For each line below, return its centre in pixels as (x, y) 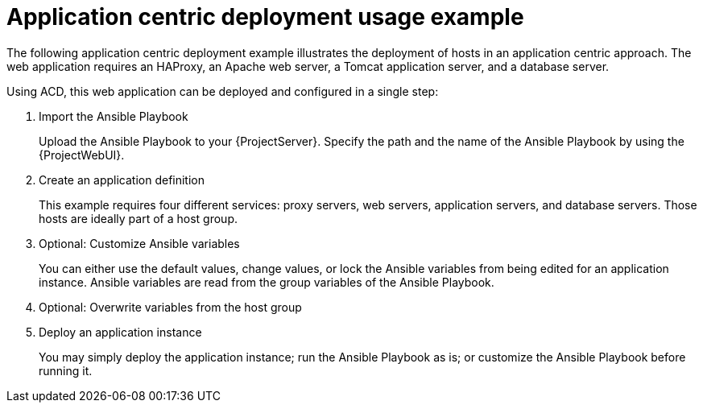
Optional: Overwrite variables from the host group (170, 307)
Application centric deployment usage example (265, 17)
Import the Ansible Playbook (114, 116)
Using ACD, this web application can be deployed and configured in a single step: (223, 91)
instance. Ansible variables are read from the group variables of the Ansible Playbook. (267, 282)
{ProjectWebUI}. (82, 155)
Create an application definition (122, 180)
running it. (66, 370)
